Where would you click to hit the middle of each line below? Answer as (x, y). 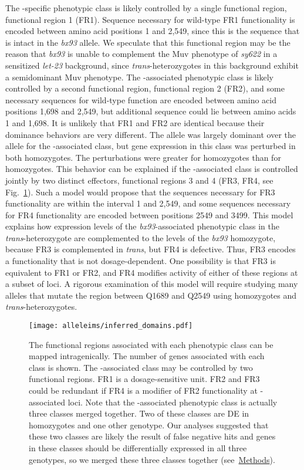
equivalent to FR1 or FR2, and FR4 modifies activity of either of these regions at (152, 272)
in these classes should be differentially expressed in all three (138, 448)
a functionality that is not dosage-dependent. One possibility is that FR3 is (141, 261)
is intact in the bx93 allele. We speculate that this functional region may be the (148, 42)
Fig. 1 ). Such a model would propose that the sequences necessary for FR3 (140, 192)
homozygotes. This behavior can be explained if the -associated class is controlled (152, 169)
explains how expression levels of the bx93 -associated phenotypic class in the (142, 226)
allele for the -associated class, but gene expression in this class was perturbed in (151, 146)
